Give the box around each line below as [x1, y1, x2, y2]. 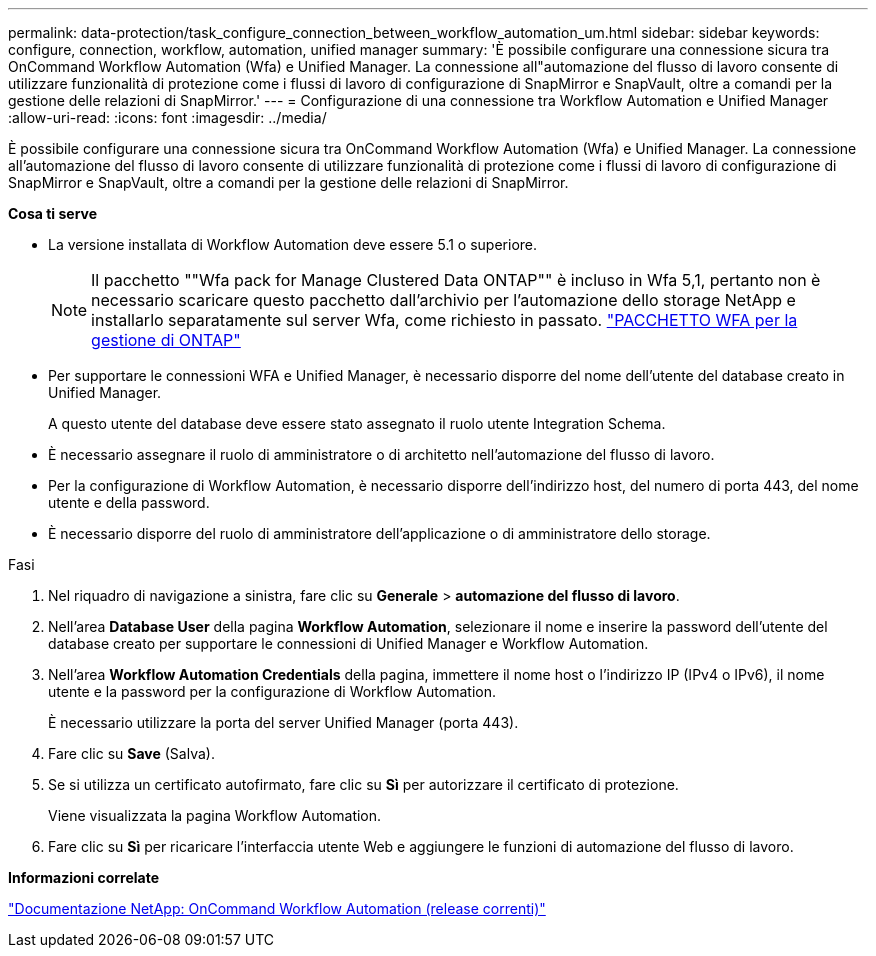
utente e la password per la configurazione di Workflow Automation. [48, 683, 496, 700]
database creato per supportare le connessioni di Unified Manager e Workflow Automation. [48, 635, 649, 652]
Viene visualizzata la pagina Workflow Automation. [48, 807, 382, 824]
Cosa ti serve [8, 205, 98, 222]
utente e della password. [48, 494, 210, 511]
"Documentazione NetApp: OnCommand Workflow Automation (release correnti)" [8, 900, 546, 917]
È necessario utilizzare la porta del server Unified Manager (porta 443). [48, 714, 519, 731]
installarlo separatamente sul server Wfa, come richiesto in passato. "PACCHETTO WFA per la [91, 310, 798, 330]
